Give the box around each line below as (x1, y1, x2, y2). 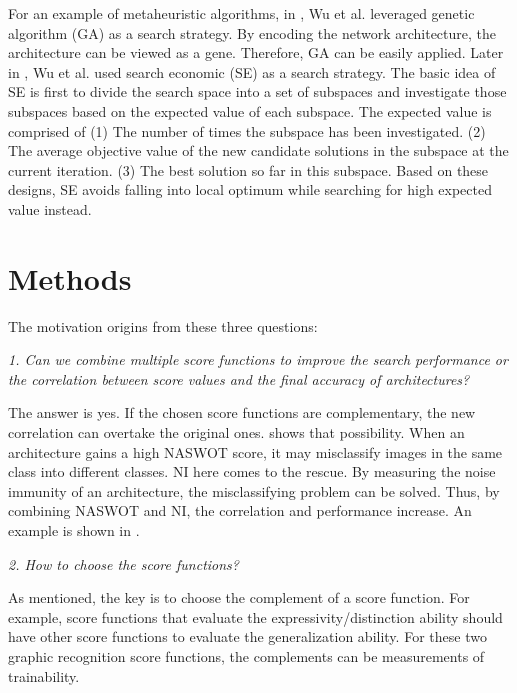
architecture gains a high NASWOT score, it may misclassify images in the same (8, 441, 503, 462)
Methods (8, 257, 132, 298)
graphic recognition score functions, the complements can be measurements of (8, 645, 485, 666)
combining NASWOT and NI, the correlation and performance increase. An (8, 500, 472, 521)
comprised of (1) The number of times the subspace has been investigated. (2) (8, 120, 486, 141)
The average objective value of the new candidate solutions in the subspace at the (8, 140, 509, 161)
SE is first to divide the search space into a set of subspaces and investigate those (8, 81, 507, 102)
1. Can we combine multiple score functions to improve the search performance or (8, 349, 508, 370)
